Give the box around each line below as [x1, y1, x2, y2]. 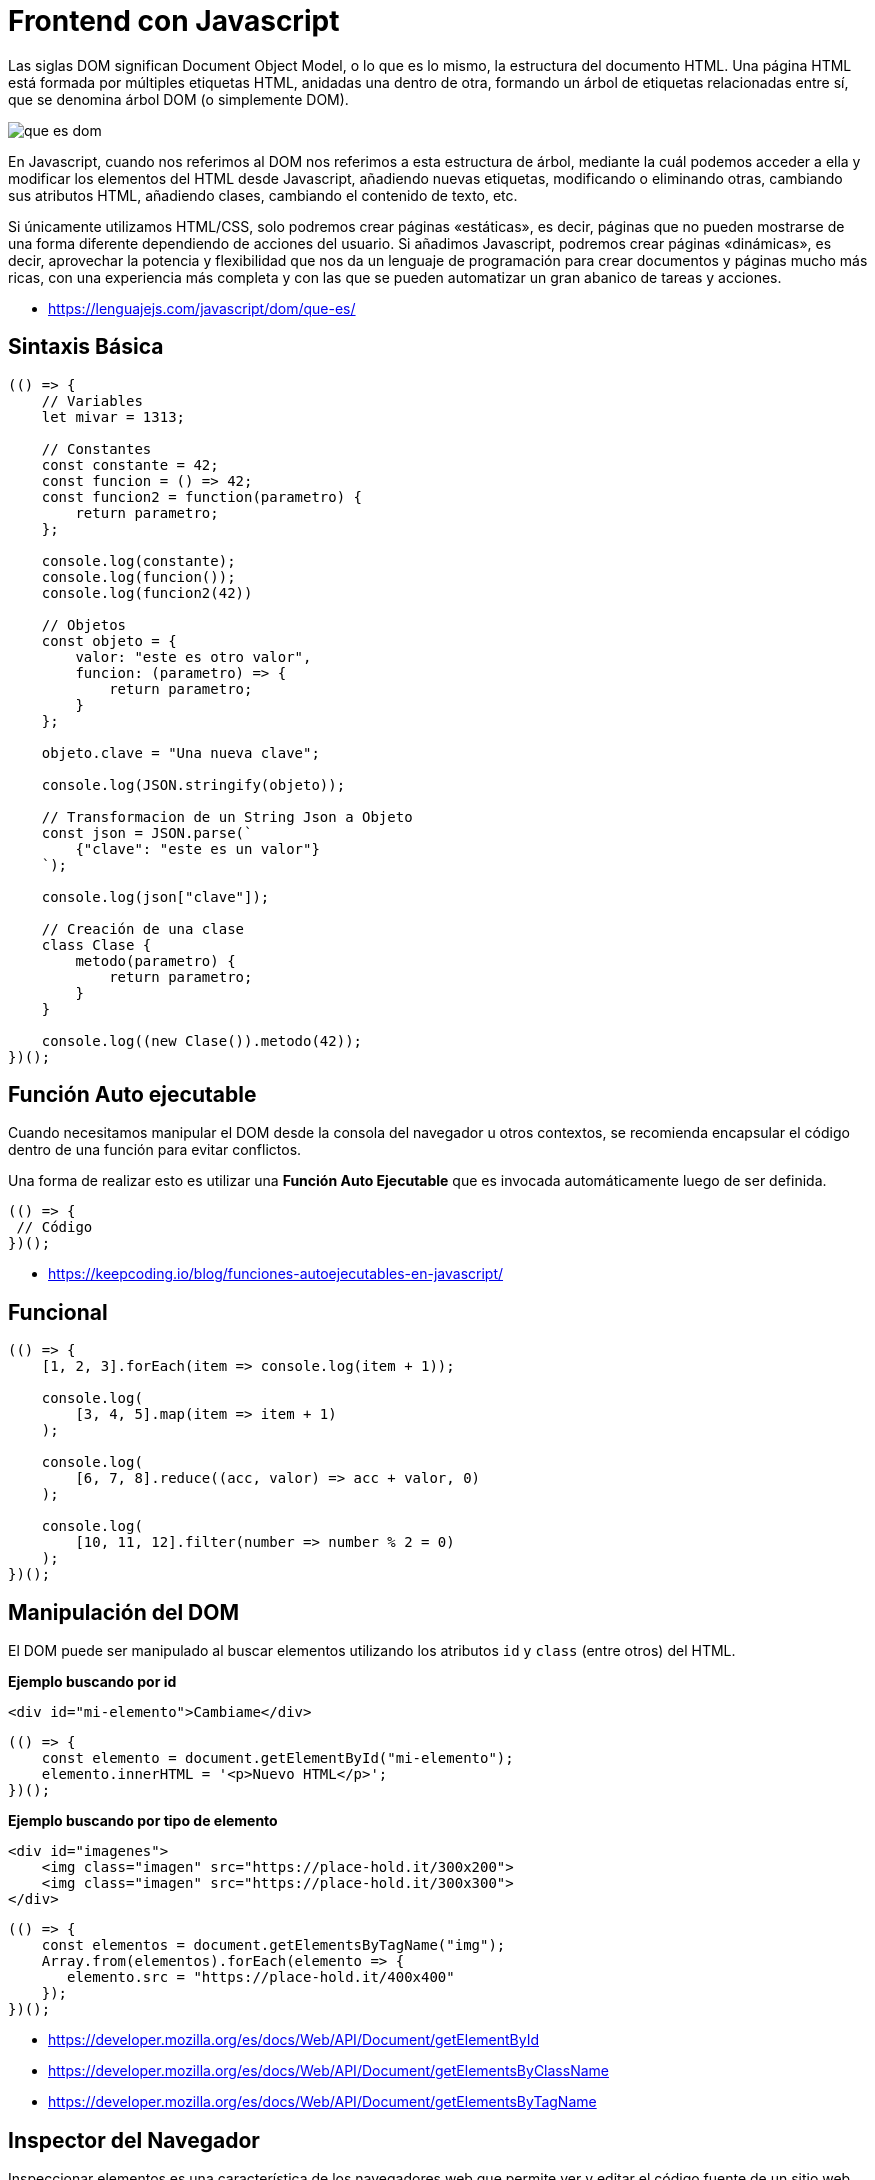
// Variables [41, 392, 143, 409]
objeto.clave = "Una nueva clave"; [41, 744, 320, 761]
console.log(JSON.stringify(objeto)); [41, 776, 346, 793]
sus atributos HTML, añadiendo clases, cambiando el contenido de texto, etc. [8, 186, 518, 204]
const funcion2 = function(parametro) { [41, 488, 363, 505]
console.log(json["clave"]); [41, 888, 270, 905]
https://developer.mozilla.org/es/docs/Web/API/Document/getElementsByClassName [48, 2062, 609, 2080]
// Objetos [41, 616, 127, 633]
